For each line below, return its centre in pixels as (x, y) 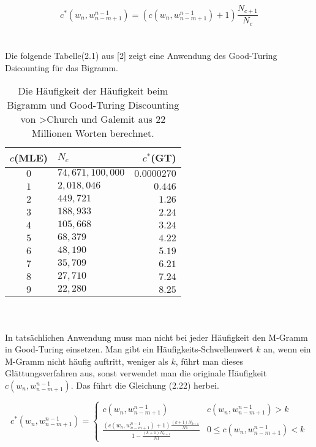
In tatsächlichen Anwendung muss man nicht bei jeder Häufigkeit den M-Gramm (156, 337)
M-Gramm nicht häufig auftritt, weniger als (87, 361)
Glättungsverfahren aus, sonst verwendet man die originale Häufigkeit (136, 373)
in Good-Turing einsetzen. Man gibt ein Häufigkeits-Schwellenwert (129, 349)
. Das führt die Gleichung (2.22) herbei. (145, 385)
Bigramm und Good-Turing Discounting (93, 105)
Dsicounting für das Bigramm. (62, 67)
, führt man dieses (209, 361)
